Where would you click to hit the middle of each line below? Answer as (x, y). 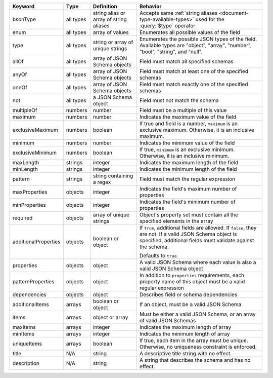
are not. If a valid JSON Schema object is (188, 234)
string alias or (109, 13)
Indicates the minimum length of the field (188, 169)
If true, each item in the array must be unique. (194, 341)
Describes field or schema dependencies (188, 295)
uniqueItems (27, 344)
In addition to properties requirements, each (192, 275)
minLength (25, 169)
